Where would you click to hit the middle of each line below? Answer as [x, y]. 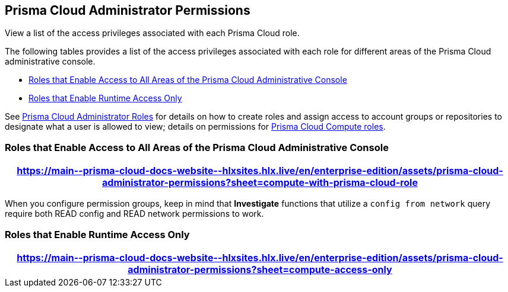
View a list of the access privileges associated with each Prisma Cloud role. [152, 33]
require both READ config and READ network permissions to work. [134, 214]
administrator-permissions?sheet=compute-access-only [260, 269]
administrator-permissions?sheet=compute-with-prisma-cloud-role [260, 183]
